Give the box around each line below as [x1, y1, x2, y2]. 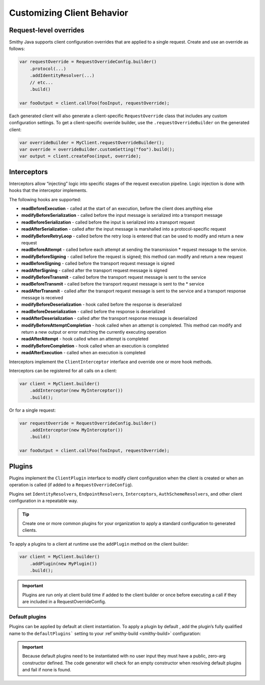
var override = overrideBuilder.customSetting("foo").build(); [19, 146, 175, 152]
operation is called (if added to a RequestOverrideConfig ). [9, 482, 133, 488]
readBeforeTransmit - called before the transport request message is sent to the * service [21, 281, 205, 287]
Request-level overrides [9, 26, 84, 34]
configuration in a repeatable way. [9, 498, 79, 503]
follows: [9, 46, 25, 52]
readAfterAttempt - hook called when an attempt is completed [21, 336, 149, 342]
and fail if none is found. [22, 667, 71, 673]
